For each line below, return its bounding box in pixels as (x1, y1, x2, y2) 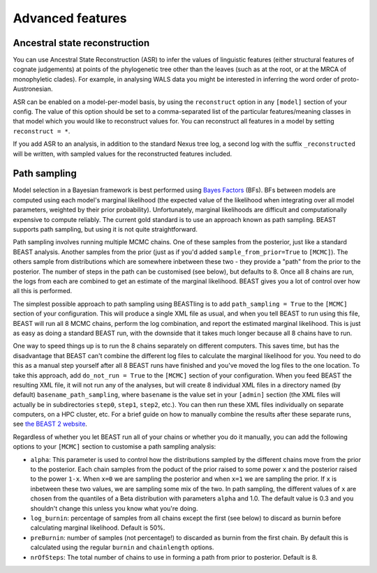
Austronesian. (13, 84, 53, 94)
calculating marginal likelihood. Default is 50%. (30, 523, 165, 532)
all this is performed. (13, 287, 73, 295)
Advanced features (13, 10, 127, 26)
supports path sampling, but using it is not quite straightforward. (13, 225, 198, 234)
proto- (341, 75, 360, 83)
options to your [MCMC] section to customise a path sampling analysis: (13, 442, 216, 451)
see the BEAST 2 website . (13, 419, 87, 429)
